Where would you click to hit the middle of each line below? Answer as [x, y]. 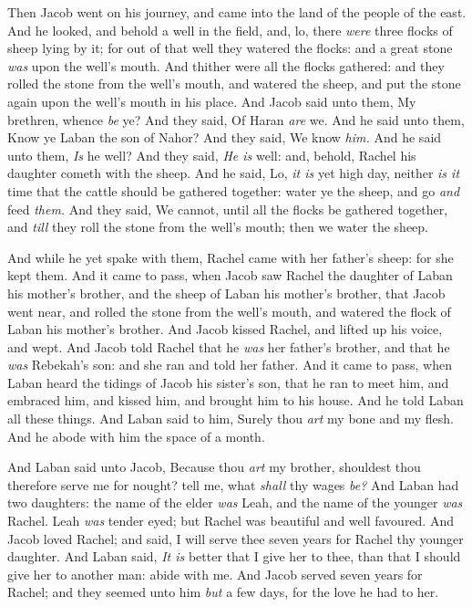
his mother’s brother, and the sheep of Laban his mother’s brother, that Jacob [226, 293]
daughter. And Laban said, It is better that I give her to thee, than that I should [234, 556]
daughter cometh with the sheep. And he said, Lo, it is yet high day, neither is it [234, 173]
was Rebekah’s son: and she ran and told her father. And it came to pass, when [230, 365]
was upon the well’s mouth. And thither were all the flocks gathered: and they [226, 65]
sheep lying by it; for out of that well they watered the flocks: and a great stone [230, 48]
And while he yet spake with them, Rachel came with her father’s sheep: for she [231, 257]
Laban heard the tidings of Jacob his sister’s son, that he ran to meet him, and [228, 382]
